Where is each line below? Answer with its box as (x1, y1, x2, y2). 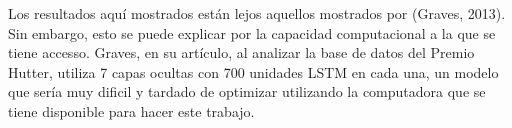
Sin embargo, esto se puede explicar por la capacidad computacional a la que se (8, 22, 496, 43)
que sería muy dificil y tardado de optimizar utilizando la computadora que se (8, 81, 486, 102)
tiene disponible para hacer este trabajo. (8, 100, 255, 121)
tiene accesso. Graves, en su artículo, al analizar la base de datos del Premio (8, 42, 475, 63)
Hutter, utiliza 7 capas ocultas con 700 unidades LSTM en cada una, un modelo (8, 61, 499, 82)
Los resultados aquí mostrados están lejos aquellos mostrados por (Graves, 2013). (8, 3, 506, 23)
